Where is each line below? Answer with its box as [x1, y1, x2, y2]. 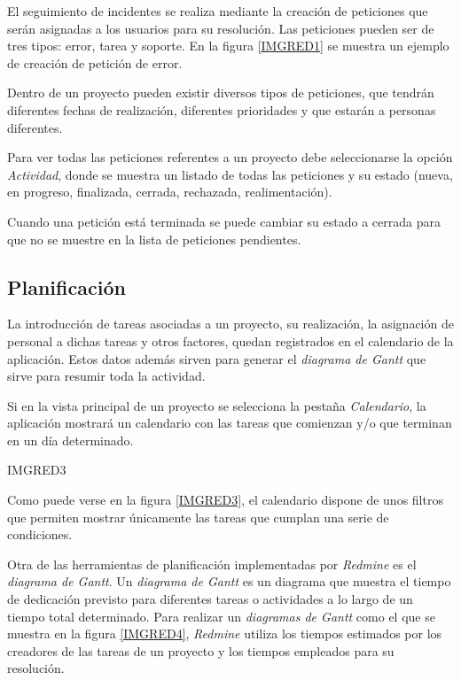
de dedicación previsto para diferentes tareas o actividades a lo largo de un [7, 590, 413, 608]
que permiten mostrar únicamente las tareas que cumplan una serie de [7, 507, 389, 526]
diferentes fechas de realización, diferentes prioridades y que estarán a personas [7, 100, 436, 119]
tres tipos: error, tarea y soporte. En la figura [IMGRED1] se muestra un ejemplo [7, 36, 449, 55]
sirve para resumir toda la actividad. [7, 367, 206, 385]
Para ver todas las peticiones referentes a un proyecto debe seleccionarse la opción [7, 148, 453, 166]
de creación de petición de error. [7, 53, 183, 72]
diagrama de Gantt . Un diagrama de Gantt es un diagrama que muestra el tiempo [7, 572, 451, 591]
